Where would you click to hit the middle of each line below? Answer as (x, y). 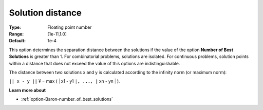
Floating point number (70, 27)
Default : (18, 41)
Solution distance (45, 13)
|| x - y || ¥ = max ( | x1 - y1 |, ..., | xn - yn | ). (65, 81)
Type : (15, 27)
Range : (16, 34)
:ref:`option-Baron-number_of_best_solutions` (67, 99)
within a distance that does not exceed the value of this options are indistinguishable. (94, 63)
